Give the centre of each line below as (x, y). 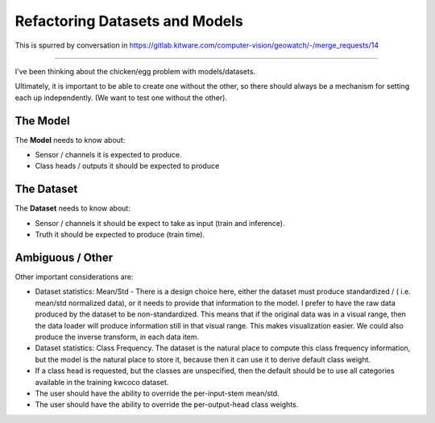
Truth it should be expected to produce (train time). (120, 235)
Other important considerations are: (74, 277)
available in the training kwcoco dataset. (102, 382)
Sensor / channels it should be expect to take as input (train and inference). (160, 223)
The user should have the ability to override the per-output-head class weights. (167, 404)
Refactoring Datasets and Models (129, 21)
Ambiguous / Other (64, 257)
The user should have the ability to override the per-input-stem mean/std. (157, 393)
